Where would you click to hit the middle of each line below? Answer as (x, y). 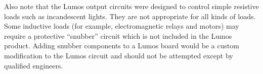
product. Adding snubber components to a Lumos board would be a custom (122, 46)
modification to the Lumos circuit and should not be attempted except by (119, 55)
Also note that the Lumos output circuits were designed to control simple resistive (131, 6)
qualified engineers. (34, 65)
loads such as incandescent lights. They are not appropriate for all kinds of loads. (130, 16)
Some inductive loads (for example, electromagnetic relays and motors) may (122, 26)
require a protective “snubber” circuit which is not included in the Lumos (118, 35)
